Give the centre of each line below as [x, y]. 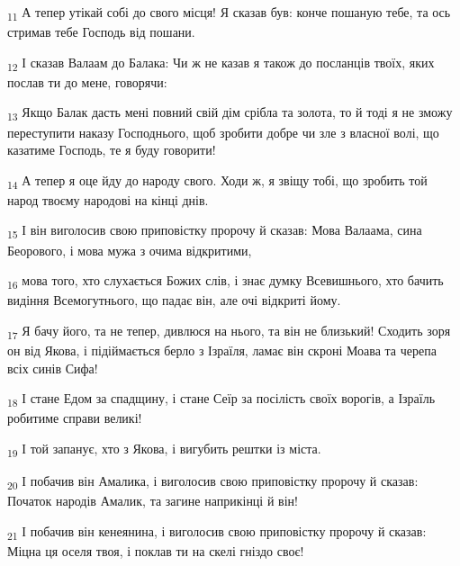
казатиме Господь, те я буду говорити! [112, 150]
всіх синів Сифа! [53, 368]
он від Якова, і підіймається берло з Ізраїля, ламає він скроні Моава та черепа [222, 350]
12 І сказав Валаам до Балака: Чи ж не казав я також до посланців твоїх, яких [221, 63]
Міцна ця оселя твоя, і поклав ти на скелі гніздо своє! [156, 550]
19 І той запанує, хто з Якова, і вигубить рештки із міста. [164, 449]
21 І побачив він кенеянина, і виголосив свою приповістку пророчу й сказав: [217, 532]
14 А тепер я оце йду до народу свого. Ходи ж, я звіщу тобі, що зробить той [217, 181]
